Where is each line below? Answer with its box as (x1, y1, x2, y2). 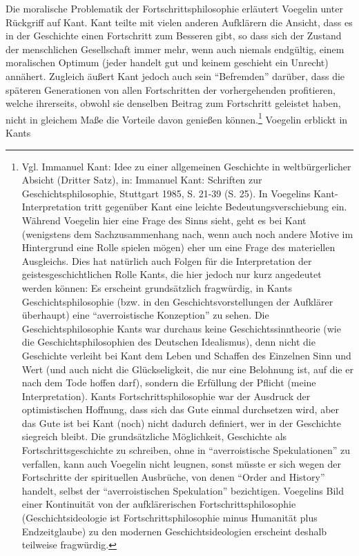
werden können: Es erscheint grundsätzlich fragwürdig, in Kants (21, 280, 292, 295)
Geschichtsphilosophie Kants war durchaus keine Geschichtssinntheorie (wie (21, 321, 341, 335)
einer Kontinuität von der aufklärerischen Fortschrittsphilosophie (21, 497, 296, 511)
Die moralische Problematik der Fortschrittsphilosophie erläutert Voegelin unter (6, 1, 343, 15)
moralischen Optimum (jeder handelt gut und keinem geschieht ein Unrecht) (6, 55, 329, 70)
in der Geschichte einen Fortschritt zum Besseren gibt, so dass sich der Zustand (6, 28, 342, 43)
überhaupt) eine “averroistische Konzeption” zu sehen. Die (21, 308, 269, 322)
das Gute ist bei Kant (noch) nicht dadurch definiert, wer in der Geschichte (21, 415, 341, 430)
